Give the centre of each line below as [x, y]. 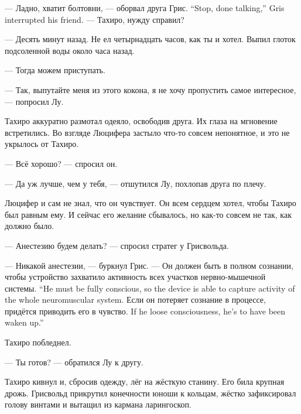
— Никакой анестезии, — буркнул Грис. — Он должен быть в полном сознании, [149, 265]
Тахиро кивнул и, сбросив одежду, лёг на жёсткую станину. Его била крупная [145, 382]
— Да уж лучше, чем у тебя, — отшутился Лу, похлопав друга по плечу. [136, 183]
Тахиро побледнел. [38, 342]
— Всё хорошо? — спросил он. [61, 163]
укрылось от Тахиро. [42, 144]
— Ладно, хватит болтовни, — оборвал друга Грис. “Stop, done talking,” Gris [145, 8]
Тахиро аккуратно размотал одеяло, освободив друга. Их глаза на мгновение [141, 121]
